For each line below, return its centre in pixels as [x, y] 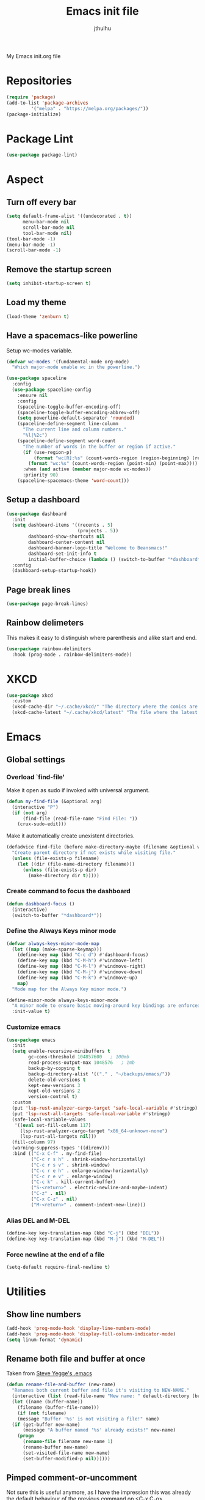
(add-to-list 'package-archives [47, 103]
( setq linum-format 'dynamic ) [45, 1340]
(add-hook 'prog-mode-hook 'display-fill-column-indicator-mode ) [91, 1334]
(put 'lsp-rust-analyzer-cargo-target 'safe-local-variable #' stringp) [105, 1108]
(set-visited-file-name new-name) [67, 1453]
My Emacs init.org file [34, 56]
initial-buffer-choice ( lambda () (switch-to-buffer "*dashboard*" [116, 559]
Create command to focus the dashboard [68, 891]
